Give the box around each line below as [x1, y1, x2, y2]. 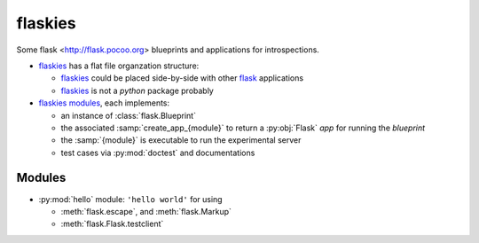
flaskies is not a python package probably [60, 85, 215, 96]
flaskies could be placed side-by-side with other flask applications [60, 73, 304, 83]
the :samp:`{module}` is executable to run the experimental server [60, 135, 302, 145]
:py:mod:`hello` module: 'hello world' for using [38, 193, 223, 204]
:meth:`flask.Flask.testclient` [60, 218, 164, 230]
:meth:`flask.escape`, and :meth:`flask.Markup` [60, 206, 232, 216]
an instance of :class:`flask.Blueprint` [60, 110, 197, 121]
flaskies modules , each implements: [38, 98, 170, 108]
